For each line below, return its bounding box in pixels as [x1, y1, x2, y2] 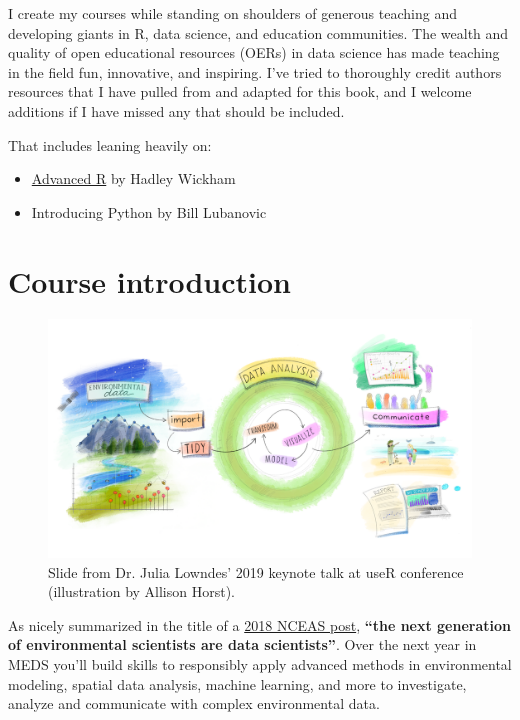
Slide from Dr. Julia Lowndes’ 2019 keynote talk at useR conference [48, 561, 464, 582]
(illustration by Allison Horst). [48, 581, 236, 602]
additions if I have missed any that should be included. [8, 100, 345, 121]
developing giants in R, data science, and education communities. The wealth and [8, 22, 509, 43]
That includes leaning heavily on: [8, 134, 212, 155]
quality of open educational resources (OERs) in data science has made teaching [8, 42, 500, 63]
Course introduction [8, 260, 291, 301]
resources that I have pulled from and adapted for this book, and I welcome [8, 81, 472, 102]
